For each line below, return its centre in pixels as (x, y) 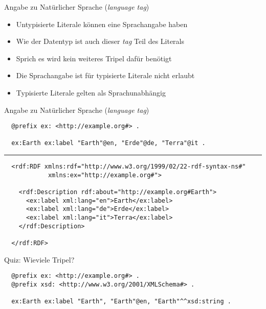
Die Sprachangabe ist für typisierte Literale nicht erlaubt (105, 75)
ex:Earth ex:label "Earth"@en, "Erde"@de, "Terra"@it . (108, 143)
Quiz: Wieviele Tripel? (39, 259)
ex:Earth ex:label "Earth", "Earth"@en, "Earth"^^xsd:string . (121, 302)
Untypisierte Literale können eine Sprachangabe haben (102, 24)
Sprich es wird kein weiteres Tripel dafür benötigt (94, 58)
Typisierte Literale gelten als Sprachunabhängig (91, 92)
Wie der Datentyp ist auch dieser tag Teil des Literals (100, 41)
